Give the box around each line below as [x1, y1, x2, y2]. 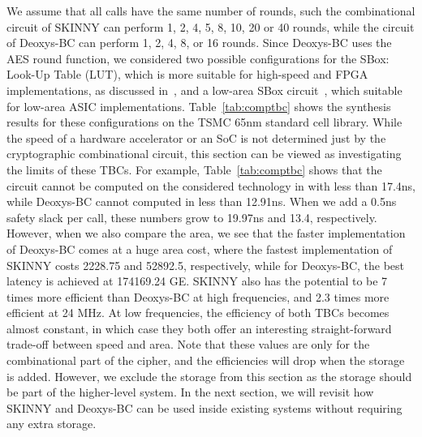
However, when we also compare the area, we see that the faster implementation [6, 225, 406, 242]
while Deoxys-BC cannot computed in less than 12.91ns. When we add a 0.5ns [6, 193, 397, 210]
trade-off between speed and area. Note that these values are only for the [6, 336, 370, 353]
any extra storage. [6, 415, 97, 432]
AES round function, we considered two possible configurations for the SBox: [6, 49, 390, 66]
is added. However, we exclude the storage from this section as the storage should [6, 367, 412, 384]
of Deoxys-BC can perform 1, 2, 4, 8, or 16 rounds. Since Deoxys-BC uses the [6, 34, 392, 51]
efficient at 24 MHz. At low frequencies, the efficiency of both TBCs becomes [6, 304, 390, 321]
